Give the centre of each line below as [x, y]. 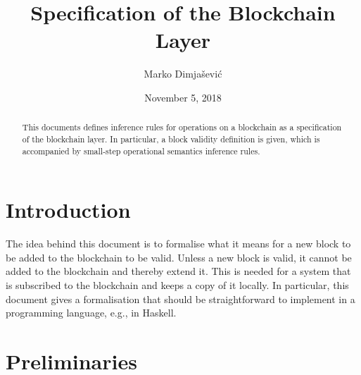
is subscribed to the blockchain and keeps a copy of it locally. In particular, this [177, 284]
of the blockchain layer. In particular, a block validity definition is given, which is [171, 139]
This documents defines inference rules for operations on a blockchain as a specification [182, 127]
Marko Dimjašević [183, 74]
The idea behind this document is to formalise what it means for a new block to [178, 244]
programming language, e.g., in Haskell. [91, 313]
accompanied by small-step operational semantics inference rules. [141, 150]
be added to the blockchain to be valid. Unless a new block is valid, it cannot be [179, 257]
